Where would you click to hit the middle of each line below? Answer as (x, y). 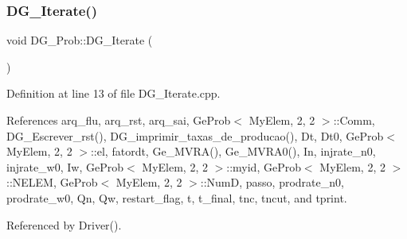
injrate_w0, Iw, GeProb (65, 166)
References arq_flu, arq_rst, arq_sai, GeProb (119, 120)
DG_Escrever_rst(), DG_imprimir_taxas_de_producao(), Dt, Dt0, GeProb (195, 135)
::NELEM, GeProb (52, 182)
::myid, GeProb (264, 166)
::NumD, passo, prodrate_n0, (272, 182)
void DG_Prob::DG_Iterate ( (80, 40)
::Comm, (354, 120)
